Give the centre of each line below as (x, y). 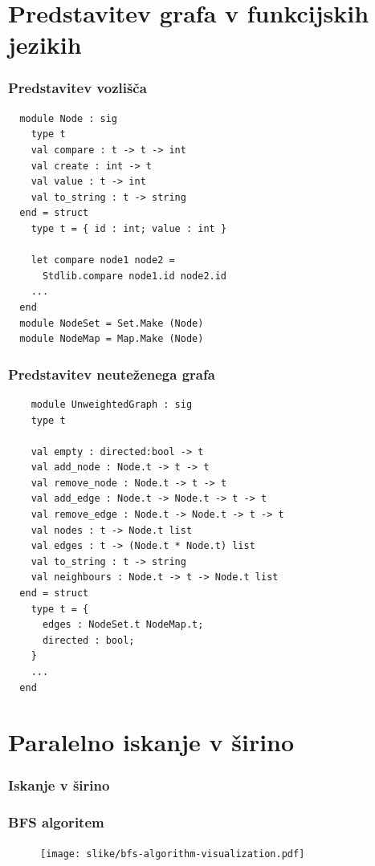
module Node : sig (69, 118)
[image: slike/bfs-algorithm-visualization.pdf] (173, 854)
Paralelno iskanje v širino (151, 742)
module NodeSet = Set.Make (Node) (112, 323)
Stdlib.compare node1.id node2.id (135, 276)
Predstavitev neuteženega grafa (112, 374)
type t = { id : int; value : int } (129, 228)
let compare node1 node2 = (103, 260)
